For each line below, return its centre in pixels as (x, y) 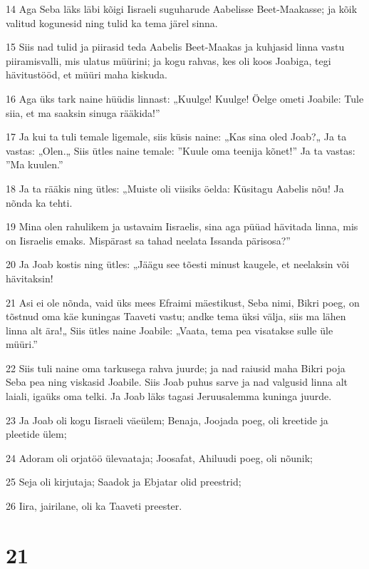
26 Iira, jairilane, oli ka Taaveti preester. (94, 506)
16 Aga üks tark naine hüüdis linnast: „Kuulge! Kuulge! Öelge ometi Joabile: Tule (185, 98)
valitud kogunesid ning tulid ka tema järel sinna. (112, 22)
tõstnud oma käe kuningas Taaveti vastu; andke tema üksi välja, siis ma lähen (176, 316)
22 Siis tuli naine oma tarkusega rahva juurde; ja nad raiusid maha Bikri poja (176, 368)
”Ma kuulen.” (35, 164)
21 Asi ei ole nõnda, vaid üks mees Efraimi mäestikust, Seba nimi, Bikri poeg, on (183, 302)
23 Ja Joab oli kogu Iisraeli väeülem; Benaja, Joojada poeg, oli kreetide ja (167, 420)
